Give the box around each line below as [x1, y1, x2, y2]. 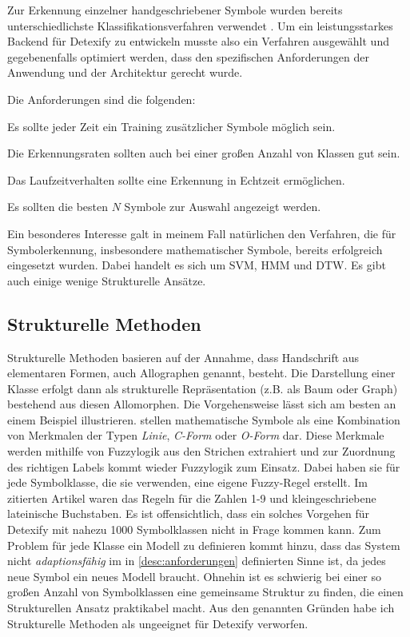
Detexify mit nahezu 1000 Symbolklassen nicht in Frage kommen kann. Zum [7, 521, 381, 538]
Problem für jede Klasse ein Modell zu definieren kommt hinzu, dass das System [7, 536, 400, 553]
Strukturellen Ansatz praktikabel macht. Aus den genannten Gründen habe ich [7, 599, 395, 616]
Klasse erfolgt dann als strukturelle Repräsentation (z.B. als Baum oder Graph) [7, 380, 398, 396]
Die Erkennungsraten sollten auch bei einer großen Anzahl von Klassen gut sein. [7, 145, 400, 161]
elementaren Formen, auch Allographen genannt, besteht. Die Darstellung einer [7, 364, 396, 381]
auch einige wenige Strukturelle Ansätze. [7, 272, 206, 289]
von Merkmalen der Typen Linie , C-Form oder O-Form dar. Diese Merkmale [7, 427, 384, 444]
